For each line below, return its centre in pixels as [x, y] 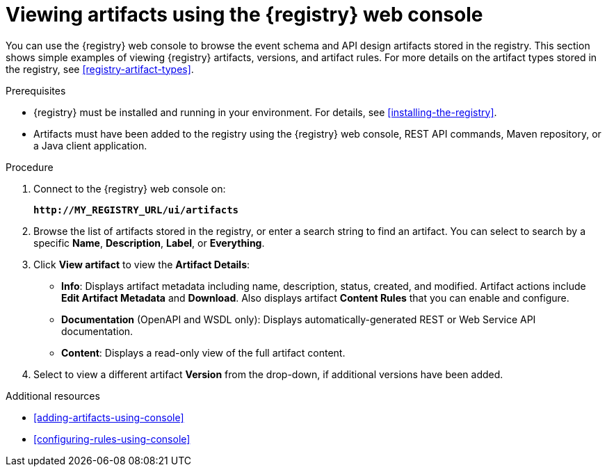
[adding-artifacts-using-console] [109, 417]
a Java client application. [90, 145]
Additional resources [53, 396]
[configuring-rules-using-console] [112, 439]
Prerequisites [36, 90]
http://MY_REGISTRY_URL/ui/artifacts [136, 210]
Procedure [30, 167]
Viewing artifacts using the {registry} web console [244, 15]
